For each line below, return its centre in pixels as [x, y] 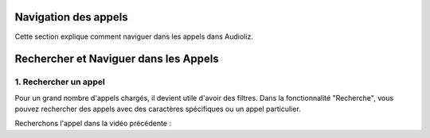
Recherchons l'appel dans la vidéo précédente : [93, 124]
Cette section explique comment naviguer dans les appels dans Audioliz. [134, 36]
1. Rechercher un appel [60, 82]
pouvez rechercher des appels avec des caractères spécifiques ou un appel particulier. [158, 109]
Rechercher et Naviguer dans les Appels [117, 59]
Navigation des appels [72, 17]
